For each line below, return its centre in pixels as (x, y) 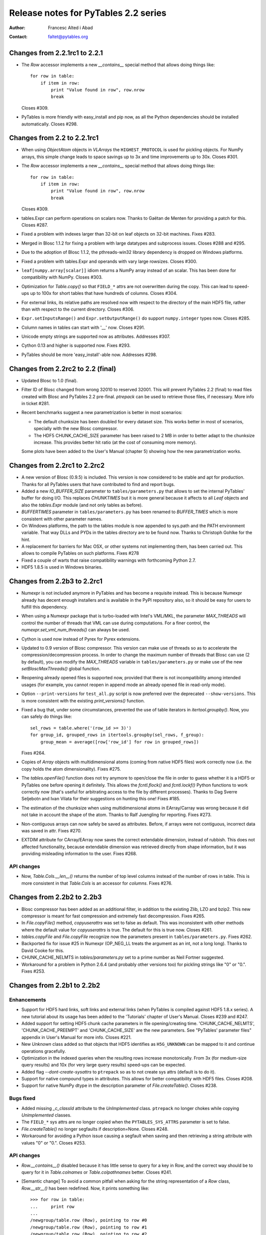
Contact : (18, 37)
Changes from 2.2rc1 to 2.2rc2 (57, 466)
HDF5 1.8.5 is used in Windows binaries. (62, 567)
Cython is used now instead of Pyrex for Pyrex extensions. (81, 639)
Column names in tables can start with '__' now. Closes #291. (83, 327)
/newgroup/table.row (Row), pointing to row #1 (89, 1227)
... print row (52, 1206)
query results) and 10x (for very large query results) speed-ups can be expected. (104, 1065)
